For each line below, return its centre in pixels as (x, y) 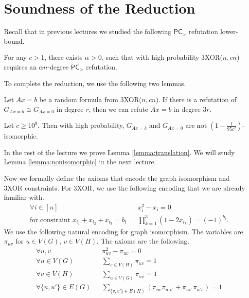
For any (15, 57)
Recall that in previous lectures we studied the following (88, 31)
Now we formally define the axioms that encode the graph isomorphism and (117, 178)
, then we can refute (118, 109)
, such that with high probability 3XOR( (162, 57)
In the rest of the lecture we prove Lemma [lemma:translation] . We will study (119, 152)
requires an (20, 66)
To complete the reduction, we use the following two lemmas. (95, 83)
